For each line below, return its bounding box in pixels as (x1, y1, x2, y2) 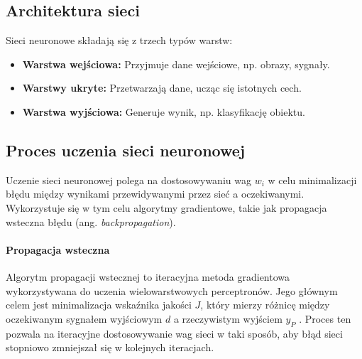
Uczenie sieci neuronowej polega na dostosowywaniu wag (6, 172, 251, 187)
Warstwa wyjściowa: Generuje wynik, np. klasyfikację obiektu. (22, 104, 305, 119)
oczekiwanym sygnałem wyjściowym (6, 311, 163, 326)
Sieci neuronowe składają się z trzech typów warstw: (6, 33, 233, 48)
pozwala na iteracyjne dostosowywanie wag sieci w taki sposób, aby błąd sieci (6, 326, 343, 341)
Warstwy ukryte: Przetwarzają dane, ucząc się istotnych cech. (22, 80, 302, 95)
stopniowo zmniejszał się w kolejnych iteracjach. (6, 340, 214, 355)
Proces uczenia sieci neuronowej (6, 139, 246, 161)
